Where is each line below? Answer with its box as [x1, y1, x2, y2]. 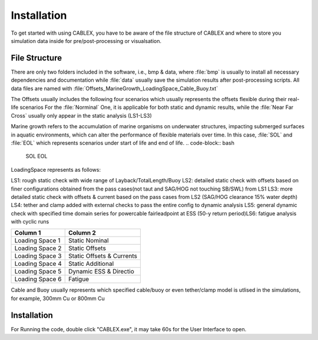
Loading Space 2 [14, 244, 62, 252]
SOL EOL [25, 153, 48, 160]
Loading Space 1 [14, 236, 61, 245]
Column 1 [14, 229, 41, 237]
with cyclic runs [11, 218, 49, 225]
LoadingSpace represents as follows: [11, 166, 101, 173]
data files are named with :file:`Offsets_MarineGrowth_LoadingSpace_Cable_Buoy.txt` [11, 85, 218, 92]
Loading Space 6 [14, 275, 62, 284]
